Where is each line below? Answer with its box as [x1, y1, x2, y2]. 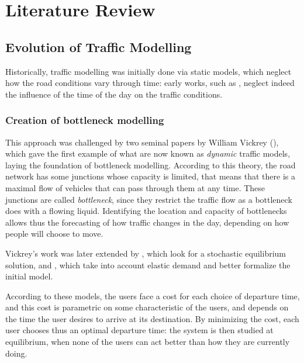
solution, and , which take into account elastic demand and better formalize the [5, 258, 291, 271]
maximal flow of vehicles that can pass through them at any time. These [5, 181, 265, 193]
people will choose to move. [5, 227, 103, 240]
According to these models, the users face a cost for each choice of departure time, [5, 289, 300, 302]
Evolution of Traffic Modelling [5, 37, 192, 56]
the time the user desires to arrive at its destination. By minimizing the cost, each [5, 312, 299, 324]
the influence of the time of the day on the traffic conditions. [5, 88, 223, 100]
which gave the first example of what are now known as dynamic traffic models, [5, 147, 291, 160]
